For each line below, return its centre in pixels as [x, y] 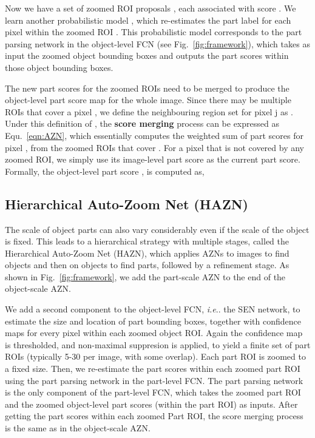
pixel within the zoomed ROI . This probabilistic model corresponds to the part [154, 32]
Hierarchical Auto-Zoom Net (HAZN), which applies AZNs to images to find [147, 253]
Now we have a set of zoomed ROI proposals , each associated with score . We [151, 8]
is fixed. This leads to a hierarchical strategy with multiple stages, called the [147, 241]
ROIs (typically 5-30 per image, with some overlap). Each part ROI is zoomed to [155, 356]
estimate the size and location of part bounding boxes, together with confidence [153, 321]
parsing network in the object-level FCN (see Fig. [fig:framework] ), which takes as [157, 43]
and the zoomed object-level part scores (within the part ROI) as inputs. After [151, 404]
